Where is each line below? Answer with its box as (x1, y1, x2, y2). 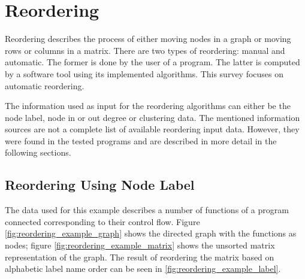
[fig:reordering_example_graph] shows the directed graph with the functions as (5, 227, 297, 239)
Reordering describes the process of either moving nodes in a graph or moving (5, 32, 291, 45)
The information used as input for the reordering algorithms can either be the (5, 99, 291, 112)
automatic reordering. (5, 79, 84, 92)
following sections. (5, 146, 71, 159)
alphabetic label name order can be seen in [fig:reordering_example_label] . (5, 262, 281, 275)
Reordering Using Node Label (5, 175, 195, 194)
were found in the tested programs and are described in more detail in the (5, 134, 277, 147)
